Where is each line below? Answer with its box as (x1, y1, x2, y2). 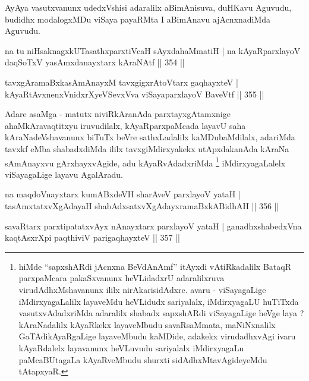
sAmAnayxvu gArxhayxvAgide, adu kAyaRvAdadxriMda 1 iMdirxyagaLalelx (5, 155, 286, 169)
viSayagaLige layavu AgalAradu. (5, 168, 123, 180)
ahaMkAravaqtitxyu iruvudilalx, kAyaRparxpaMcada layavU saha (5, 119, 246, 131)
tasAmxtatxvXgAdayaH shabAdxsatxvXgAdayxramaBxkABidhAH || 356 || (5, 199, 279, 212)
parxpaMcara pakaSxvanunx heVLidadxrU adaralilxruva (18, 272, 225, 284)
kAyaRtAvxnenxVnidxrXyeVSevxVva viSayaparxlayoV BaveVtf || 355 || (5, 87, 264, 100)
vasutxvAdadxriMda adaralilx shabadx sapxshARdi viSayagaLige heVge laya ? (18, 307, 304, 319)
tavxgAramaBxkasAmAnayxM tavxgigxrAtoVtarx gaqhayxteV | (5, 75, 238, 88)
